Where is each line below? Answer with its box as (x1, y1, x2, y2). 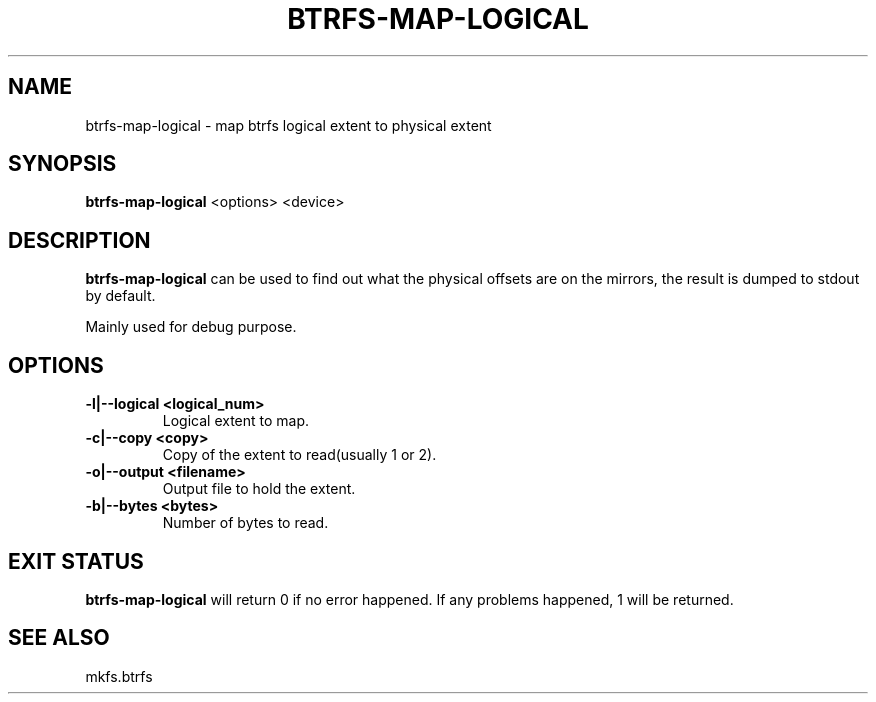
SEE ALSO (8, 625, 110, 651)
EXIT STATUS (8, 548, 144, 574)
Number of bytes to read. (162, 514, 329, 532)
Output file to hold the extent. (162, 480, 356, 498)
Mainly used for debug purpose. (85, 318, 297, 336)
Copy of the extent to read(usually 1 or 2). (162, 446, 437, 464)
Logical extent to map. (162, 412, 310, 430)
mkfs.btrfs (85, 667, 153, 685)
